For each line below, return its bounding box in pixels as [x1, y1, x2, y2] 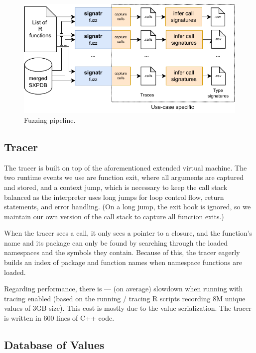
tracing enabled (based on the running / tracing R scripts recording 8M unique [4, 293, 246, 303]
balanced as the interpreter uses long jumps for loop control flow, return [4, 191, 224, 202]
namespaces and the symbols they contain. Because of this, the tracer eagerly [4, 247, 240, 258]
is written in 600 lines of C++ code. [4, 313, 115, 323]
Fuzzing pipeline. [24, 114, 76, 125]
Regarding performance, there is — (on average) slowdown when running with [4, 283, 243, 294]
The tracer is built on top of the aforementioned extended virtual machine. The [4, 162, 247, 173]
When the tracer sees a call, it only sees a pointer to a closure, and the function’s [4, 228, 252, 238]
